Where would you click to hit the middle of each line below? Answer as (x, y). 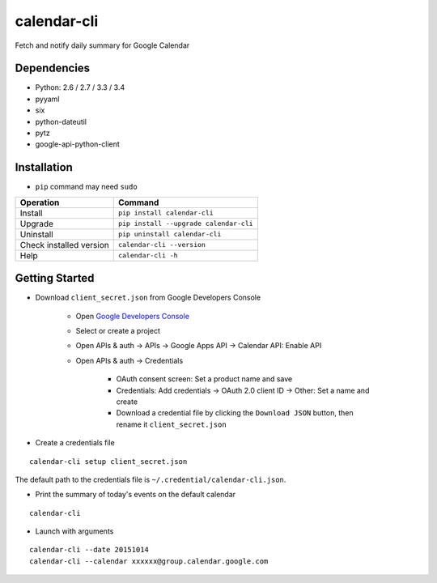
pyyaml (47, 99)
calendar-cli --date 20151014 (89, 550)
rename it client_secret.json (171, 424)
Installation (44, 167)
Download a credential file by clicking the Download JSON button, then (235, 413)
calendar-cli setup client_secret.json (108, 461)
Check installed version (64, 245)
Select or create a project (118, 331)
